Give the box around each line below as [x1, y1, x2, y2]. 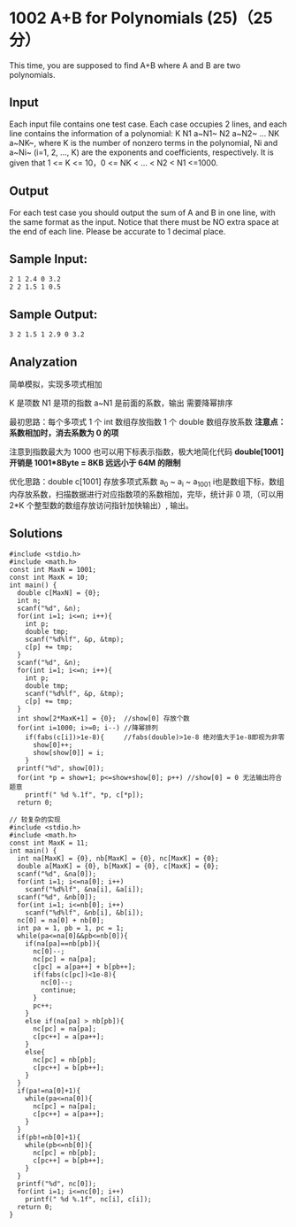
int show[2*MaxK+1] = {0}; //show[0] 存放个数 [17, 714, 190, 722]
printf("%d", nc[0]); [17, 1179, 97, 1188]
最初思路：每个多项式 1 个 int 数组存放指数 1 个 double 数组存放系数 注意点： [9, 417, 286, 427]
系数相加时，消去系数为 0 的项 [9, 428, 119, 438]
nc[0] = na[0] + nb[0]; [17, 915, 104, 925]
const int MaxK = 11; [9, 838, 89, 847]
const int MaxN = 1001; [9, 565, 97, 574]
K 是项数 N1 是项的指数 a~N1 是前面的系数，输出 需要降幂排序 [9, 397, 233, 408]
